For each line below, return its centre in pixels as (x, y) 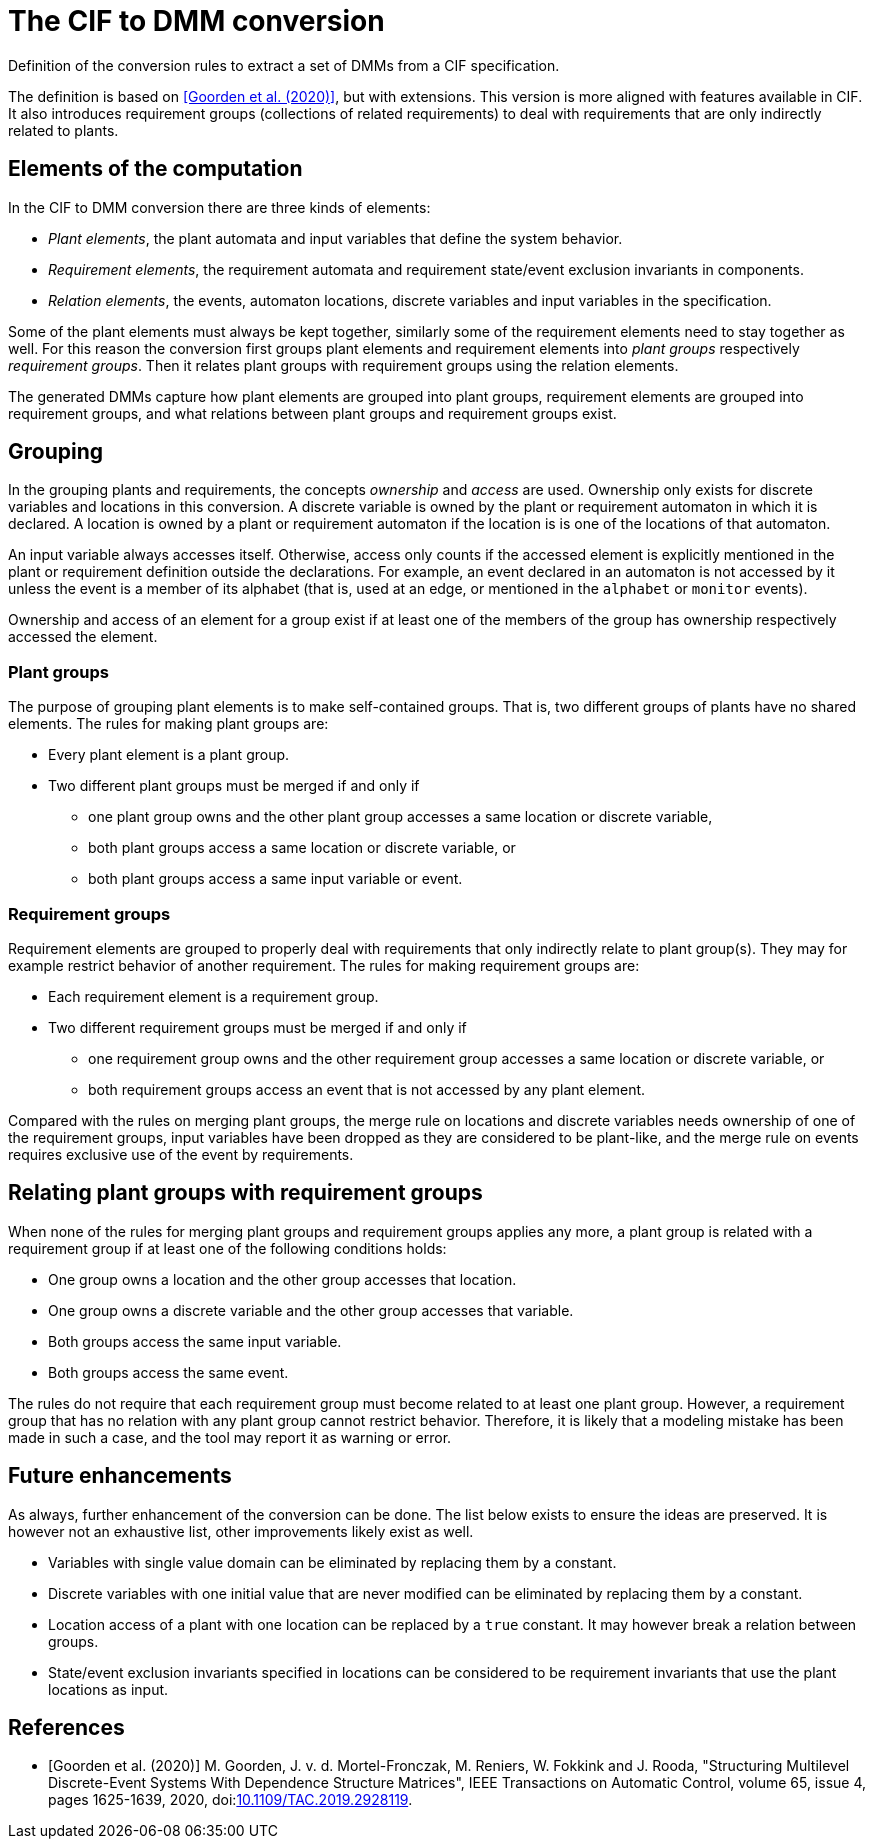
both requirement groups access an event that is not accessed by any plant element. (367, 1089)
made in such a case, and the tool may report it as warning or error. (230, 1437)
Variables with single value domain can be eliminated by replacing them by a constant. (332, 1562)
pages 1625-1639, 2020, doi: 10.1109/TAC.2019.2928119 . (230, 1800)
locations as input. (108, 1689)
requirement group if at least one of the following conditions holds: (227, 1248)
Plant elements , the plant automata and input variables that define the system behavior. (335, 238)
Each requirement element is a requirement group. (213, 996)
